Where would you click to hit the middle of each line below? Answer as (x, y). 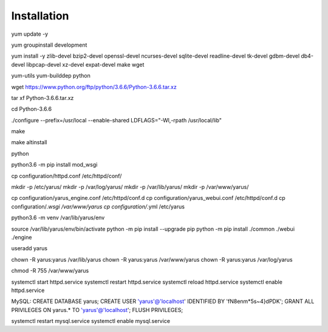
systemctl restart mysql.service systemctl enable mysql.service (91, 321)
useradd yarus (29, 248)
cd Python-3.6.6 (31, 109)
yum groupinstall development (49, 45)
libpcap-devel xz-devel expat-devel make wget (85, 64)
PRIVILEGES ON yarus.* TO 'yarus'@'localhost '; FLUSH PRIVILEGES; (97, 310)
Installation (40, 16)
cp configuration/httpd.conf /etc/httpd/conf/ (67, 176)
